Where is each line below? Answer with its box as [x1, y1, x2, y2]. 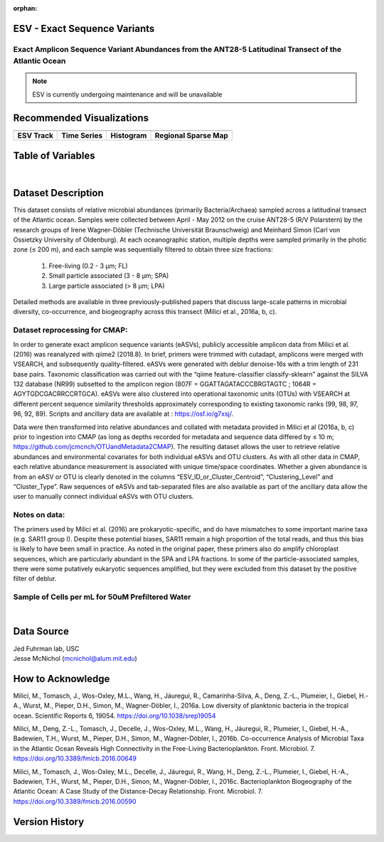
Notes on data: [13, 510, 65, 520]
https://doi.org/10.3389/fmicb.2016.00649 [13, 754, 137, 763]
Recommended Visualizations [13, 112, 149, 124]
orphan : [13, 4, 38, 12]
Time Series [61, 131, 103, 141]
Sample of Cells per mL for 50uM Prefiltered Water [13, 592, 191, 602]
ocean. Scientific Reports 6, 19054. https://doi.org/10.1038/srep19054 [13, 711, 216, 720]
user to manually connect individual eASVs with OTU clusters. [13, 492, 194, 501]
